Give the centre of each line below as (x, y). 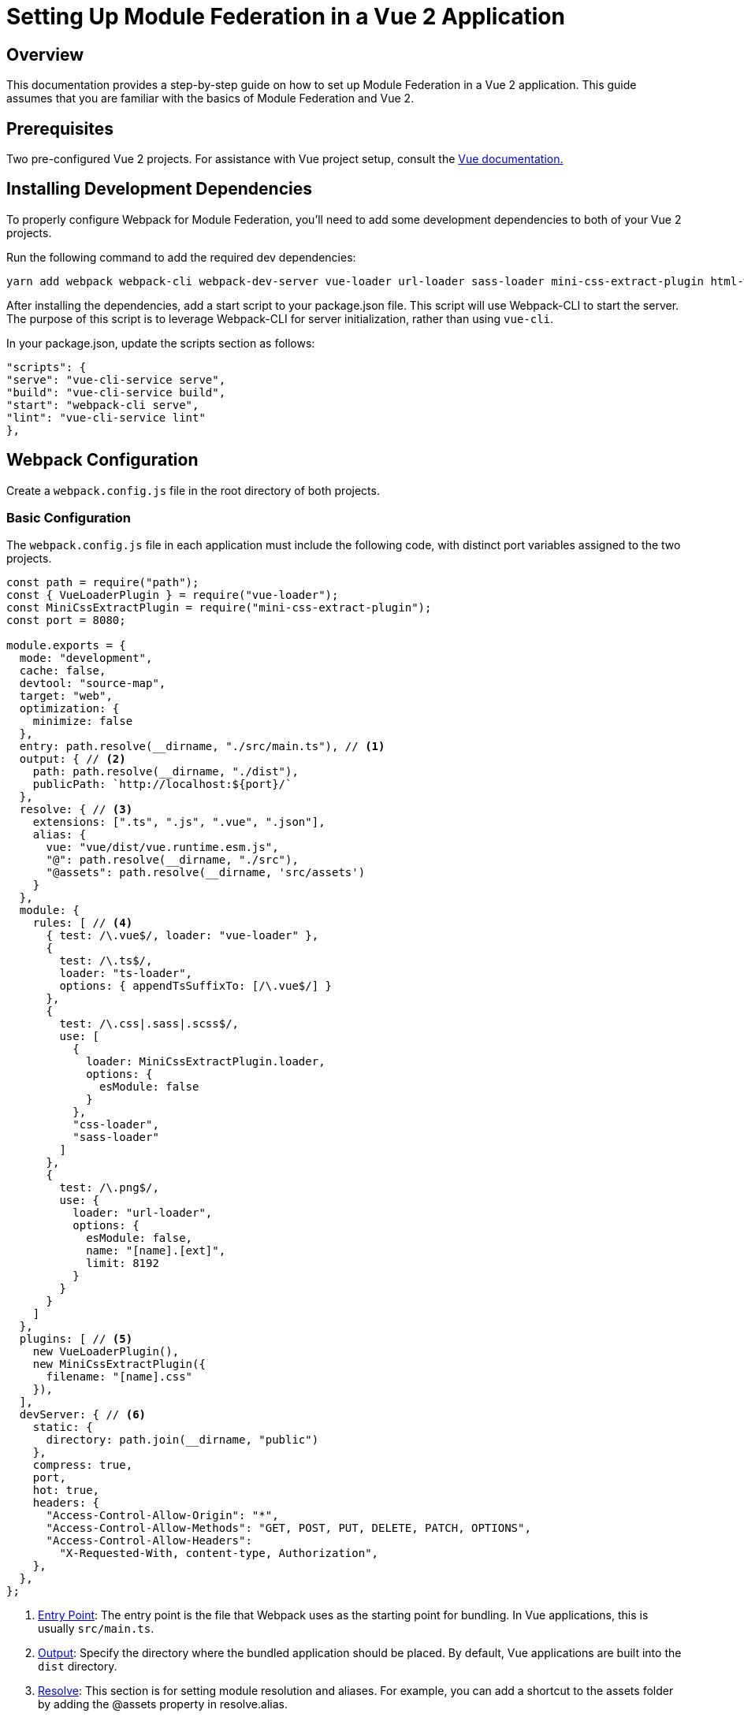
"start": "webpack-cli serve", (103, 405)
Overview (45, 54)
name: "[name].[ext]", (156, 1251)
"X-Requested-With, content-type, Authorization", (219, 1553)
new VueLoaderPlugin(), (106, 1352)
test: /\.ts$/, (106, 961)
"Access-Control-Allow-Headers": (149, 1541)
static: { (63, 1427)
